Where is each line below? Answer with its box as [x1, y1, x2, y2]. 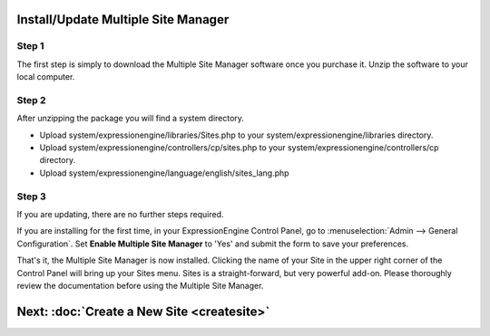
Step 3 [16, 190, 47, 203]
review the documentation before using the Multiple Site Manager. [16, 280, 264, 291]
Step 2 [16, 93, 46, 106]
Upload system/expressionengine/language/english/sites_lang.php [39, 168, 289, 178]
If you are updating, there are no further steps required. [16, 209, 224, 219]
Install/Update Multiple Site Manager [16, 12, 230, 27]
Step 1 [16, 40, 44, 53]
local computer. [16, 72, 75, 82]
